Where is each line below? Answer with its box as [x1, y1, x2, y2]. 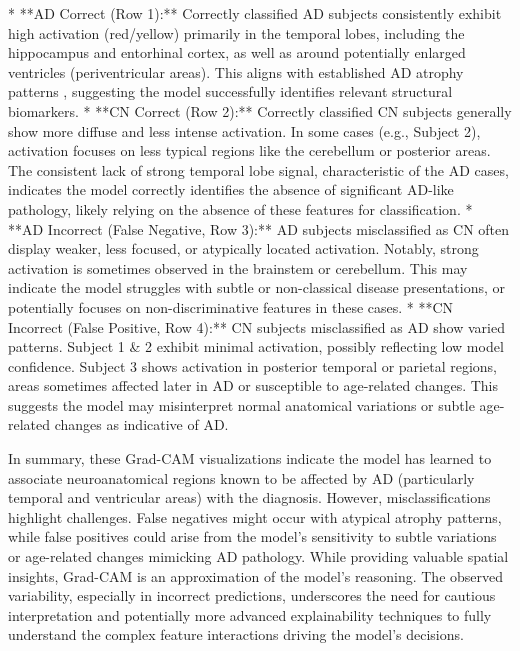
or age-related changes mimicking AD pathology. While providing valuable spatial [8, 546, 509, 567]
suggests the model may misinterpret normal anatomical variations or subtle [8, 394, 475, 415]
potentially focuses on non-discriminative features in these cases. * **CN [8, 296, 454, 317]
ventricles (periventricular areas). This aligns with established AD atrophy [8, 61, 464, 82]
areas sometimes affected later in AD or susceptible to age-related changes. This [8, 375, 499, 396]
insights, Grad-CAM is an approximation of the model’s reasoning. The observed [8, 565, 504, 586]
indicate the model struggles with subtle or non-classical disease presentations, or [8, 277, 506, 298]
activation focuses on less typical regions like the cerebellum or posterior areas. [8, 140, 491, 161]
